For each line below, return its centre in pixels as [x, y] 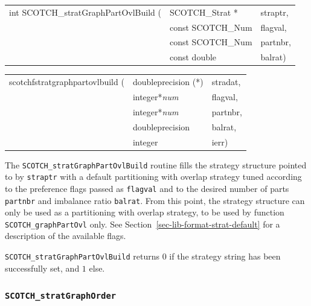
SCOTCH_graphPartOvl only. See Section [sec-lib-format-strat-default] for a [143, 224]
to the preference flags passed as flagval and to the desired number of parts [147, 188]
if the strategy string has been [225, 256]
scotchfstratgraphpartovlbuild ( [67, 82]
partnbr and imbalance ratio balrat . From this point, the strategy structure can [155, 200]
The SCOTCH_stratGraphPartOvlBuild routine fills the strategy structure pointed [156, 164]
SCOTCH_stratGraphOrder [61, 296]
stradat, [226, 82]
